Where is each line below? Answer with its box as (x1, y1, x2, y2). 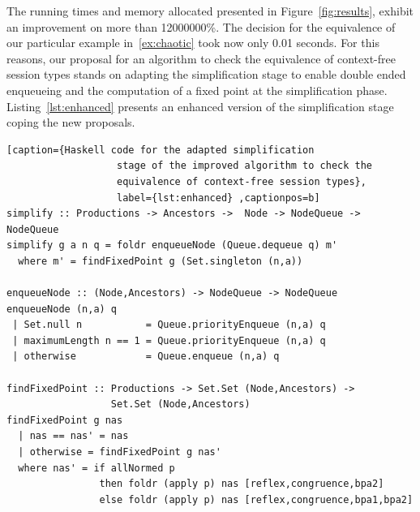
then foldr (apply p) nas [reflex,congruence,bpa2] (99, 478, 384, 490)
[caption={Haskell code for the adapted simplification (6, 144, 315, 156)
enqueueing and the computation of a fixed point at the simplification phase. (6, 81, 388, 98)
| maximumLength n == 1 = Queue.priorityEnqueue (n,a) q (12, 334, 326, 346)
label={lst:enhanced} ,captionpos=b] (117, 191, 320, 204)
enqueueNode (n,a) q (6, 303, 118, 315)
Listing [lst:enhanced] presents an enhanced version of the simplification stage (6, 97, 394, 114)
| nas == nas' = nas (18, 430, 129, 442)
